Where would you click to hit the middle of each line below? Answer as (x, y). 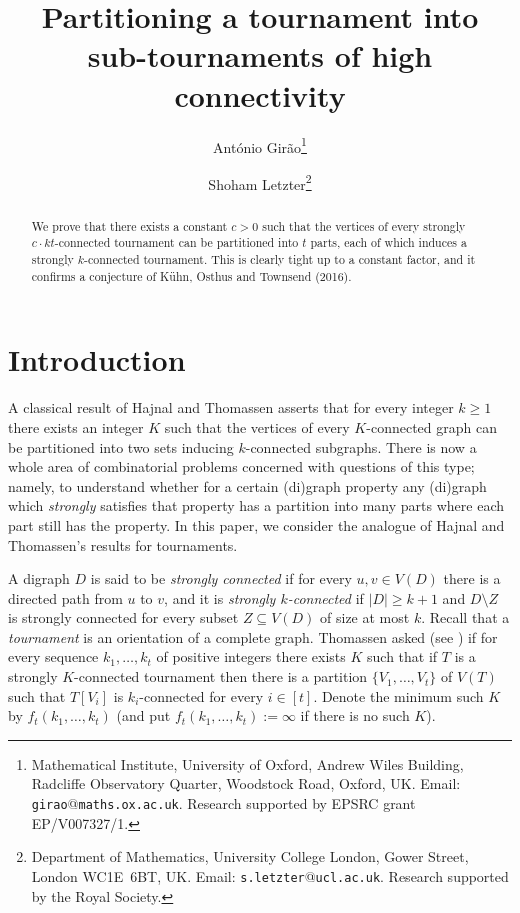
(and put (143, 715)
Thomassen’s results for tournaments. (123, 544)
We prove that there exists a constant (129, 225)
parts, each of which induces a (388, 242)
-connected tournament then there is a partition (221, 676)
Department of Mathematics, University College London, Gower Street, (250, 856)
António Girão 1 (260, 145)
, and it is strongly (220, 597)
